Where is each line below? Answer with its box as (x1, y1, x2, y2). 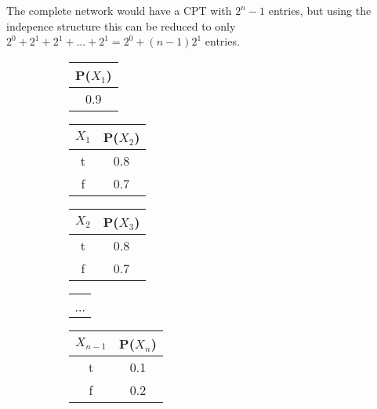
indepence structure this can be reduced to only (6, 17, 236, 34)
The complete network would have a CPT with (6, 2, 232, 18)
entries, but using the (268, 2, 372, 18)
